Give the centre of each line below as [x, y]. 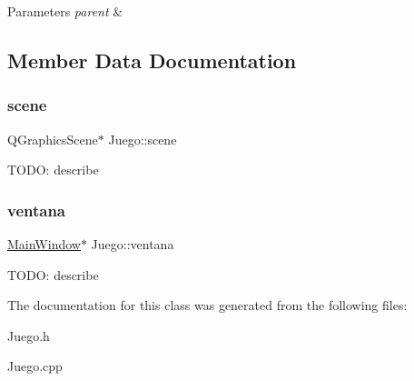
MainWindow [44, 244]
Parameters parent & [65, 11]
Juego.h [29, 335]
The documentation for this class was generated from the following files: [207, 305]
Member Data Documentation [152, 60]
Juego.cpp [35, 366]
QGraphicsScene [53, 139]
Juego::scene [143, 139]
